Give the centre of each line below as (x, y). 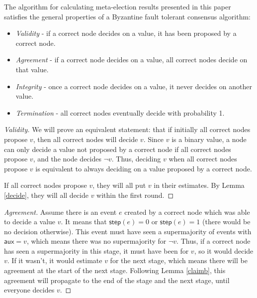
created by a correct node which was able (187, 212)
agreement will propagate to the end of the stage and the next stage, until (117, 280)
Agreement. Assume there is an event (60, 212)
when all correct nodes (203, 159)
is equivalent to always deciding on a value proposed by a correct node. (144, 168)
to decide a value (30, 222)
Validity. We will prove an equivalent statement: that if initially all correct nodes (127, 129)
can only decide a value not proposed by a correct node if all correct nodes (118, 149)
